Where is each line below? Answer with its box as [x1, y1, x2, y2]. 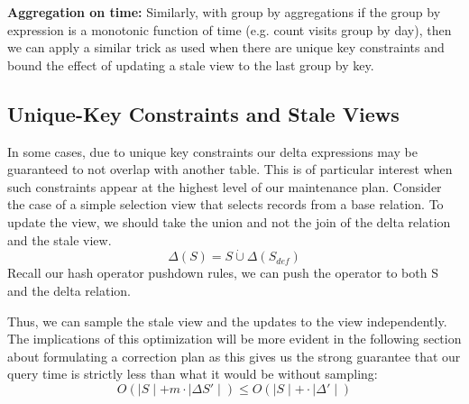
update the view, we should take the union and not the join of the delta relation [7, 212, 451, 231]
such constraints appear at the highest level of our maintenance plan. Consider [7, 177, 442, 196]
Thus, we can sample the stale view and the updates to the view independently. [7, 311, 447, 330]
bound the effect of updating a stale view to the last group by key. [7, 55, 374, 74]
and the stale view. [7, 230, 112, 249]
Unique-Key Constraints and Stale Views [7, 99, 400, 127]
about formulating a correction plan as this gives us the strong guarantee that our [7, 346, 461, 365]
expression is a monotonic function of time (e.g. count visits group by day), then [7, 20, 452, 39]
